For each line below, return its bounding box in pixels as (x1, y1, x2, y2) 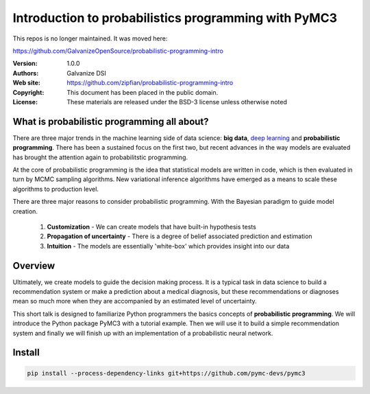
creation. (12, 207, 38, 216)
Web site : (12, 79, 40, 87)
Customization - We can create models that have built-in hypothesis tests (47, 222, 256, 231)
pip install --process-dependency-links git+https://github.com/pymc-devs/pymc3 (27, 369, 306, 377)
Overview (12, 259, 56, 271)
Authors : (12, 69, 39, 77)
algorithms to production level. (12, 185, 99, 193)
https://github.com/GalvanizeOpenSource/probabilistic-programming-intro (12, 47, 224, 55)
